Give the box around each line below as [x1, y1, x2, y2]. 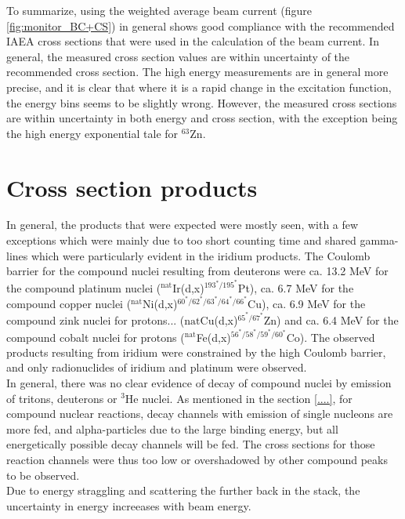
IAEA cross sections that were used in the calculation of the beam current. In [6, 33, 379, 49]
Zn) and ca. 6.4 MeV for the [263, 311, 399, 328]
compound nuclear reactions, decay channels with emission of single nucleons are [6, 405, 393, 422]
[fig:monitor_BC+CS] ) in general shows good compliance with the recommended [6, 17, 395, 34]
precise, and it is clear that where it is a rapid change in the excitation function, [6, 78, 392, 95]
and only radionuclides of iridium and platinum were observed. [6, 359, 307, 376]
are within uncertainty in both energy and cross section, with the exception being [6, 110, 398, 126]
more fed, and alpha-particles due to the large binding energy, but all [6, 420, 338, 437]
